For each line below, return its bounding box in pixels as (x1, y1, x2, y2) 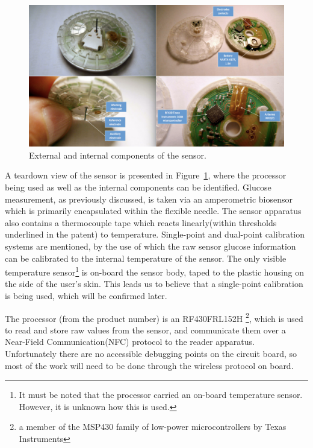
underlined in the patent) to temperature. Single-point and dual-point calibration (5, 228, 305, 241)
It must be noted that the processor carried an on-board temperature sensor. (19, 388, 303, 401)
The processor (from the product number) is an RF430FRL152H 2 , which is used (5, 310, 303, 324)
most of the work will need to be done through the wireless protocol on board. (5, 359, 294, 371)
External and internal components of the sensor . (29, 148, 206, 161)
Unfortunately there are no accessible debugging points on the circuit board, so (5, 347, 297, 359)
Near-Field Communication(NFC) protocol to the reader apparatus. (5, 335, 255, 348)
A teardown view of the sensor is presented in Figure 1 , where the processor (5, 169, 287, 181)
